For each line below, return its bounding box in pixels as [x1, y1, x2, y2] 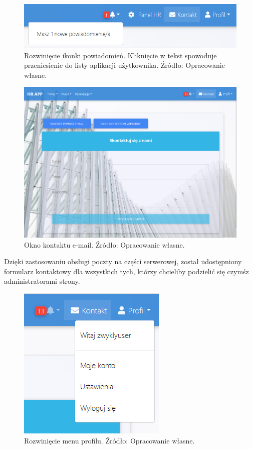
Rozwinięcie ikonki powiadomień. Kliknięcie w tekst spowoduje [24, 50, 217, 60]
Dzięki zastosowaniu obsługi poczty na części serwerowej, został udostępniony [4, 256, 242, 267]
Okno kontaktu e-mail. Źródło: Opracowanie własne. [24, 239, 185, 250]
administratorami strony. [4, 276, 80, 286]
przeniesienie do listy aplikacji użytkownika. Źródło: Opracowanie [24, 60, 225, 70]
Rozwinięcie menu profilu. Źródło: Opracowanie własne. [24, 435, 195, 445]
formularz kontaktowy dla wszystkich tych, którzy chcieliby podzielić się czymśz [4, 266, 249, 276]
